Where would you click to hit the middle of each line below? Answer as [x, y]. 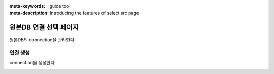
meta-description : [29, 13]
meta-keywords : [27, 6]
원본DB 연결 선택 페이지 [44, 28]
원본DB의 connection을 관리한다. [42, 40]
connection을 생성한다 [32, 63]
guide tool [60, 6]
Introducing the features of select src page [95, 13]
